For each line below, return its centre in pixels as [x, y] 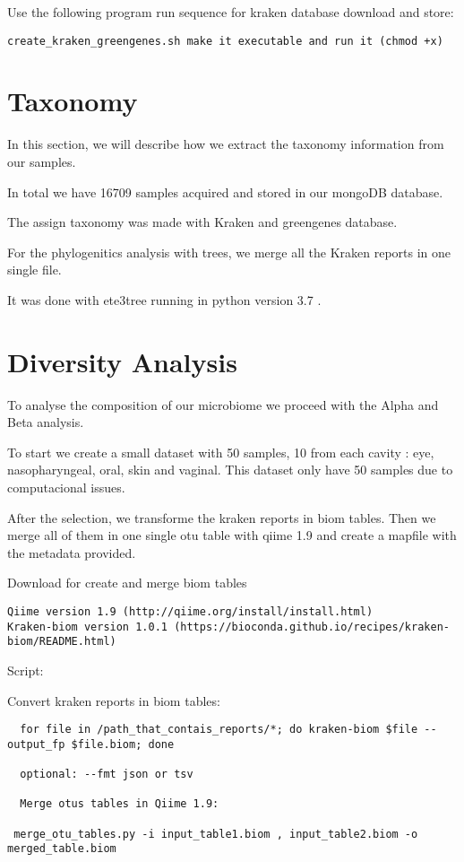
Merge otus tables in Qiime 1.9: [120, 804]
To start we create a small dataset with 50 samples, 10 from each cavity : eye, [221, 452]
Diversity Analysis [122, 361]
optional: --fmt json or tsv [107, 775]
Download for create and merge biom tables [127, 583]
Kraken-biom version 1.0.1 [87, 627]
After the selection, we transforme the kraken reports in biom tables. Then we [222, 517]
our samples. [42, 161]
